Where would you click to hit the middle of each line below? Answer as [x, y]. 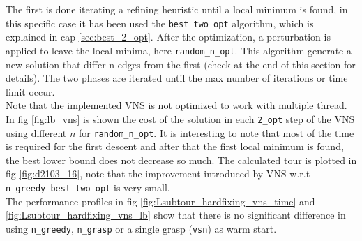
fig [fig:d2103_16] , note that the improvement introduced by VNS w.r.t [158, 174]
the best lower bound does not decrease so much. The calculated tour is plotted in [181, 160]
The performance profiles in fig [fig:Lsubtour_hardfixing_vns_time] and [160, 201]
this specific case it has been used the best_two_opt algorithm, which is [160, 23]
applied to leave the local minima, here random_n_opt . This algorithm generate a [179, 50]
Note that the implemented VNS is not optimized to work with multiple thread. [176, 105]
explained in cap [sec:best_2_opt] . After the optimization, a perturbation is [168, 37]
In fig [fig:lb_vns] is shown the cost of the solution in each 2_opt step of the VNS [180, 118]
